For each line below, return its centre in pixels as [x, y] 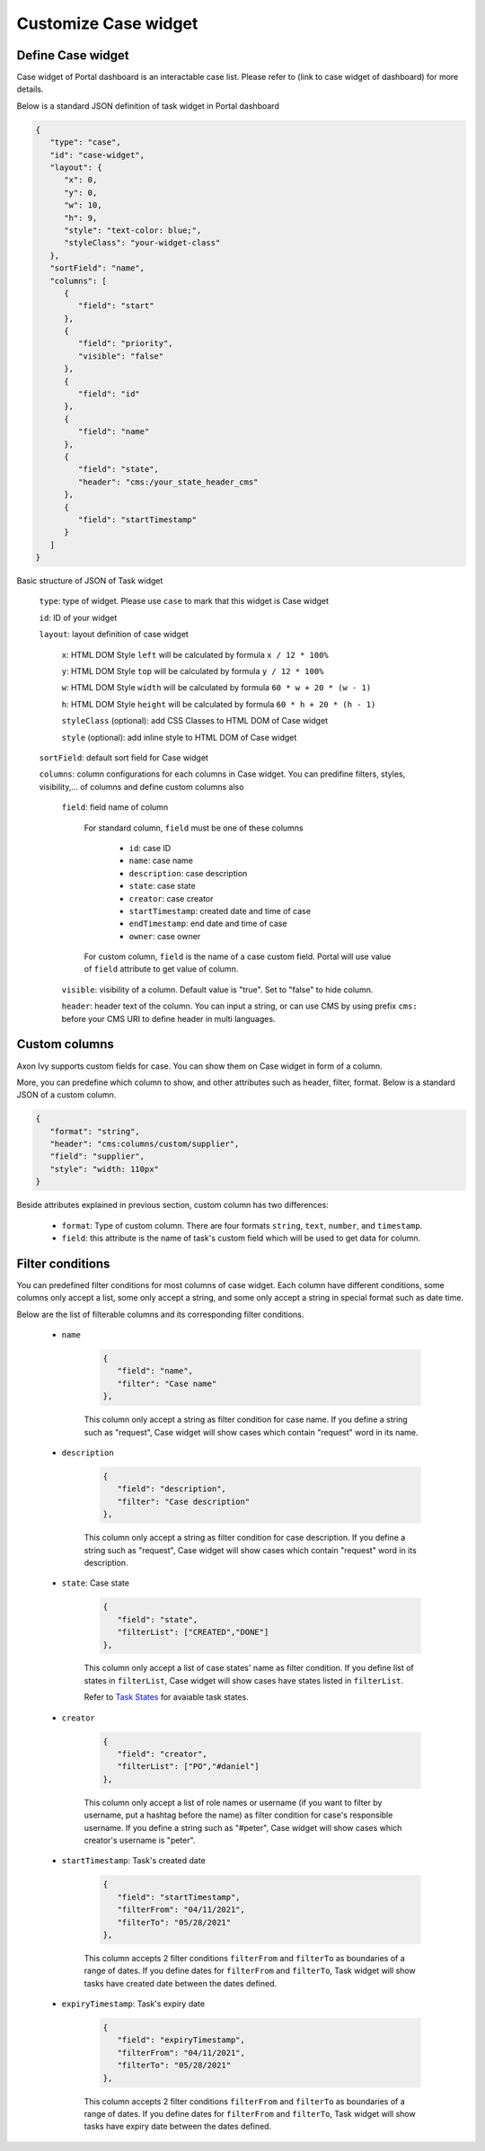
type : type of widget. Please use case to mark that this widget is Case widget [184, 601]
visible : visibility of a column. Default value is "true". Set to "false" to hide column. [217, 990]
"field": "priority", [126, 343]
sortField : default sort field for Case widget [123, 758]
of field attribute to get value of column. [161, 969]
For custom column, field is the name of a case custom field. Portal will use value [238, 956]
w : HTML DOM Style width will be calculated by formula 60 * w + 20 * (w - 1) [216, 688]
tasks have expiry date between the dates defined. [178, 2127]
